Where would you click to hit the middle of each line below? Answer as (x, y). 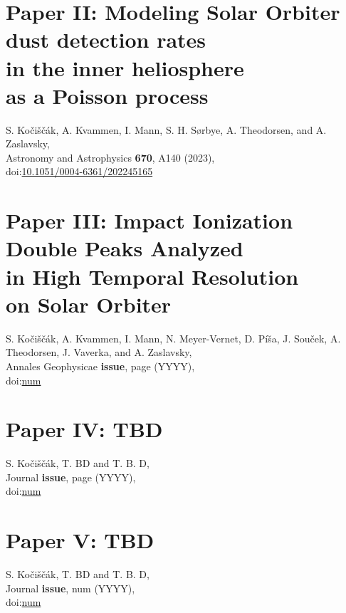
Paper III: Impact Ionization (150, 220)
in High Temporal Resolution (152, 276)
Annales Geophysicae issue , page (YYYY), (100, 366)
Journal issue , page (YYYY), (71, 477)
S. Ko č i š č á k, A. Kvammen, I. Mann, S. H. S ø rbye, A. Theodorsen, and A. (166, 129)
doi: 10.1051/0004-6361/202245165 (79, 171)
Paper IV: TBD (84, 429)
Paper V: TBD (80, 540)
